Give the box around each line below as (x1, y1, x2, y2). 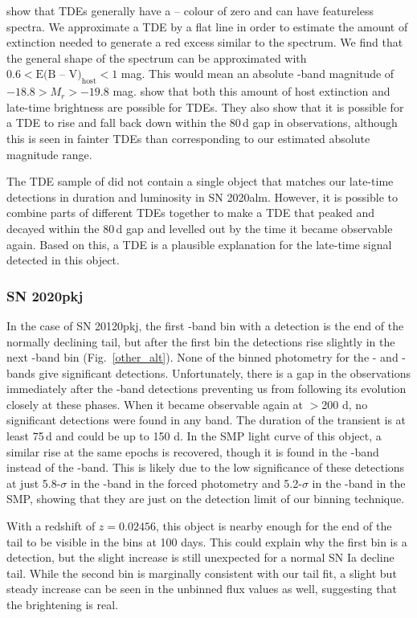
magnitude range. (6, 145, 92, 162)
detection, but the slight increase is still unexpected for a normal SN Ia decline (6, 549, 395, 566)
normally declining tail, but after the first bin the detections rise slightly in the (6, 333, 395, 350)
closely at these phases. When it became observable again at (6, 395, 304, 412)
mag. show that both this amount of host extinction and (112, 83, 390, 100)
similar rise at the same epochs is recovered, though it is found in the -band (6, 443, 379, 460)
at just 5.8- (6, 474, 61, 491)
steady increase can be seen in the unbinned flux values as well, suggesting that (6, 580, 397, 597)
